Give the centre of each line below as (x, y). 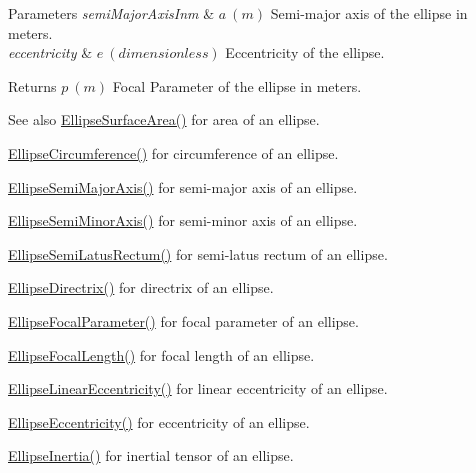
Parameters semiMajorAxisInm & (111, 13)
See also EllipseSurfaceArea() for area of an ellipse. (164, 119)
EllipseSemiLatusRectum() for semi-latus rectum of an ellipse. (198, 253)
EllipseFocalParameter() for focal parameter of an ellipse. (183, 320)
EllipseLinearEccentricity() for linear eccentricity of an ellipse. (198, 388)
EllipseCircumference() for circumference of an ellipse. (173, 152)
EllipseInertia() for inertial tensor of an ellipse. (151, 455)
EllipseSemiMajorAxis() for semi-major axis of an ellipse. (183, 186)
